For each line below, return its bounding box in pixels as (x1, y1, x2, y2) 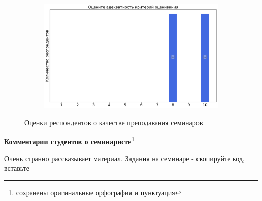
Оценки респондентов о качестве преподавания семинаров (24, 117, 203, 127)
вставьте (4, 163, 30, 173)
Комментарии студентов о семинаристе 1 (4, 135, 135, 147)
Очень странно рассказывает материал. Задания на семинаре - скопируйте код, (4, 153, 245, 163)
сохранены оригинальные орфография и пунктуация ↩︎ (16, 187, 181, 197)
